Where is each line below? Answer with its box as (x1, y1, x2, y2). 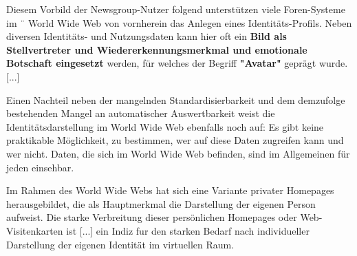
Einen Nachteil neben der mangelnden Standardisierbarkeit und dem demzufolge (6, 92, 345, 107)
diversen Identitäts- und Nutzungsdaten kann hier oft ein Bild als (6, 29, 287, 43)
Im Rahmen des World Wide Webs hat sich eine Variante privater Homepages (6, 183, 334, 198)
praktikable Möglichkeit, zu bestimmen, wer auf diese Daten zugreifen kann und (6, 133, 344, 147)
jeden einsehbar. (6, 160, 74, 174)
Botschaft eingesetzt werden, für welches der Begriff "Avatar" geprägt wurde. (6, 56, 348, 70)
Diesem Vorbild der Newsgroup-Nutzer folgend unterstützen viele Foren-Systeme (6, 2, 345, 16)
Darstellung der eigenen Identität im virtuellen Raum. (6, 237, 235, 251)
